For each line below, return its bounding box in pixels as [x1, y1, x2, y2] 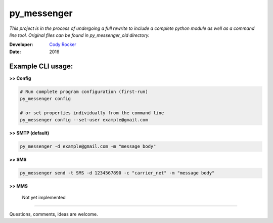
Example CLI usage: [9, 62, 73, 70]
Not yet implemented [22, 195, 66, 201]
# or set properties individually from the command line [20, 110, 164, 116]
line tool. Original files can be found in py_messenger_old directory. [9, 32, 150, 38]
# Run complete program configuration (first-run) [20, 88, 149, 95]
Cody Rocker [49, 41, 77, 48]
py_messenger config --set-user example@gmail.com [20, 117, 149, 123]
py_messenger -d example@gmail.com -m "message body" [20, 144, 156, 149]
